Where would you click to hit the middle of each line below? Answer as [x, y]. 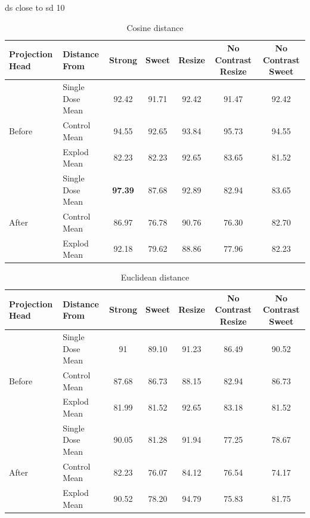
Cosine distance [155, 27]
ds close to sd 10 [35, 7]
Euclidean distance [155, 277]
